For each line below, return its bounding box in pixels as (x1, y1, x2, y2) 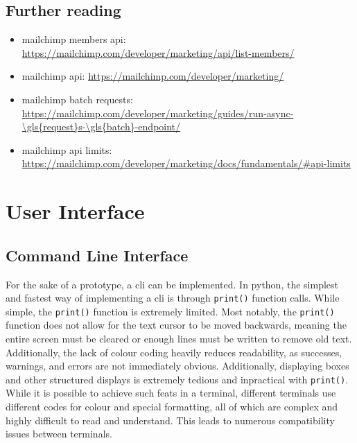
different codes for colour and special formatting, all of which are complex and (6, 399, 338, 414)
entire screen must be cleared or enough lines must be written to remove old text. (6, 331, 352, 346)
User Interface (6, 197, 145, 225)
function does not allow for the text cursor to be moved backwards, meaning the (6, 318, 347, 332)
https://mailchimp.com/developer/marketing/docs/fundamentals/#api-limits (21, 156, 351, 171)
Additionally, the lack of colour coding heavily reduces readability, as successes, (6, 345, 342, 359)
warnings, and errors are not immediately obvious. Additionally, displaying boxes (6, 358, 349, 373)
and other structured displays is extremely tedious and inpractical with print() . (6, 372, 349, 386)
